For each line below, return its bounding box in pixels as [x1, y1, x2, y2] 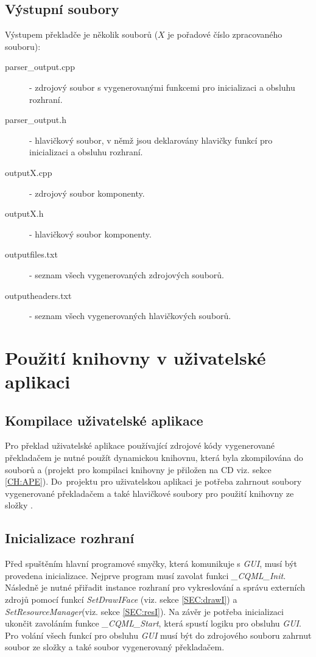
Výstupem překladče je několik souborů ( [5, 28, 158, 41]
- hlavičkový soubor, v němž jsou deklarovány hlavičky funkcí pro [29, 133, 273, 146]
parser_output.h [5, 113, 66, 126]
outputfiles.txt [5, 248, 58, 261]
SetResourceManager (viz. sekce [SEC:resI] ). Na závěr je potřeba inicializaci [5, 605, 284, 617]
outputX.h [5, 207, 44, 220]
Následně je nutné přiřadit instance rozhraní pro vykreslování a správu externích [5, 581, 305, 594]
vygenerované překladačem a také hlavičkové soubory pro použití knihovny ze [5, 487, 294, 499]
